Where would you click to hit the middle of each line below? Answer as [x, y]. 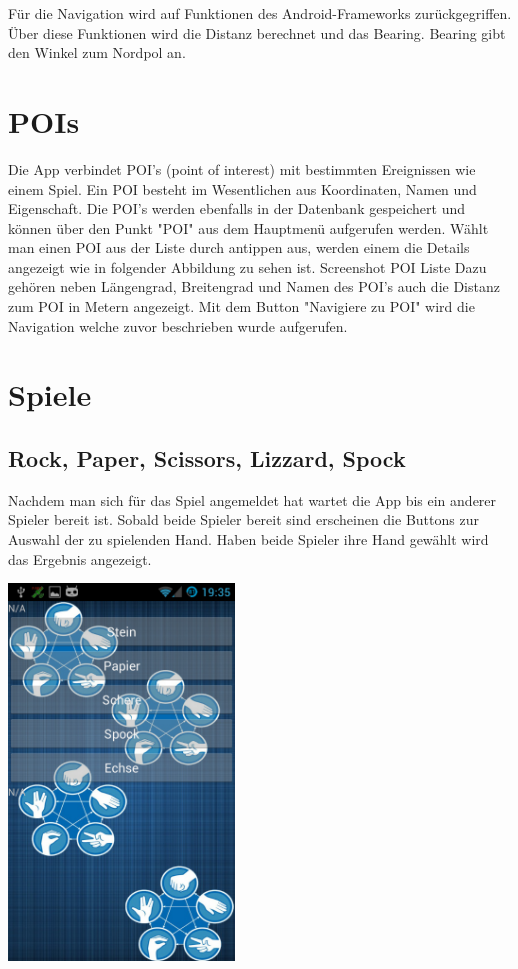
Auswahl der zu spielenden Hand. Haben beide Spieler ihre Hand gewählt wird [248, 539]
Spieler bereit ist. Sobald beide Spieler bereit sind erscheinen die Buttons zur [243, 519]
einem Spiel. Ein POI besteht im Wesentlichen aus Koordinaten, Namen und [242, 188]
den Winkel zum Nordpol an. [97, 52]
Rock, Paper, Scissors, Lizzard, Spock [207, 458]
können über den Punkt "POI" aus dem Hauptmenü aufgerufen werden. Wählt [248, 227]
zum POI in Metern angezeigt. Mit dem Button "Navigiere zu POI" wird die [241, 306]
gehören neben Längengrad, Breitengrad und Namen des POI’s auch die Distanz [254, 286]
